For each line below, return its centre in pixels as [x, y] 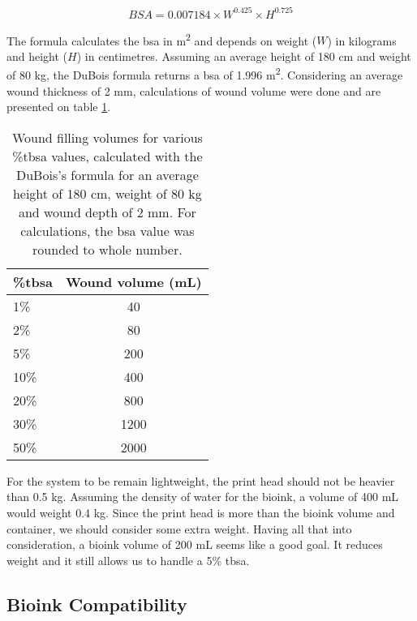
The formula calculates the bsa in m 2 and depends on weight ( [162, 39]
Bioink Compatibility [97, 604]
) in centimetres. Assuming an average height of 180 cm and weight [244, 56]
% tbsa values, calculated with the [107, 156]
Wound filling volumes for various [107, 137]
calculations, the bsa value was [107, 230]
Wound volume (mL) [133, 281]
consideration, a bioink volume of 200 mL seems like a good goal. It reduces [195, 544]
